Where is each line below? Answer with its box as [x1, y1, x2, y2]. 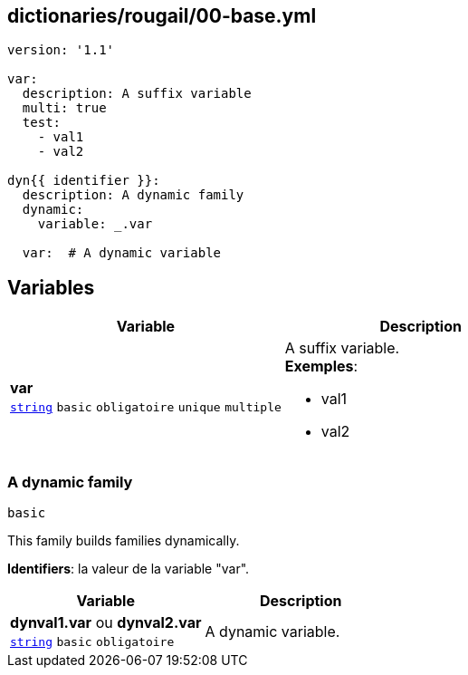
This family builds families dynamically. [7, 533, 240, 549]
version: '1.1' [7, 43, 115, 58]
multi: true [22, 101, 107, 116]
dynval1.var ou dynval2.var [10, 613, 202, 632]
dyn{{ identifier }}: [7, 173, 160, 188]
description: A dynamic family [22, 188, 244, 203]
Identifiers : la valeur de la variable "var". [7, 561, 250, 577]
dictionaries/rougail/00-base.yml [7, 5, 317, 27]
